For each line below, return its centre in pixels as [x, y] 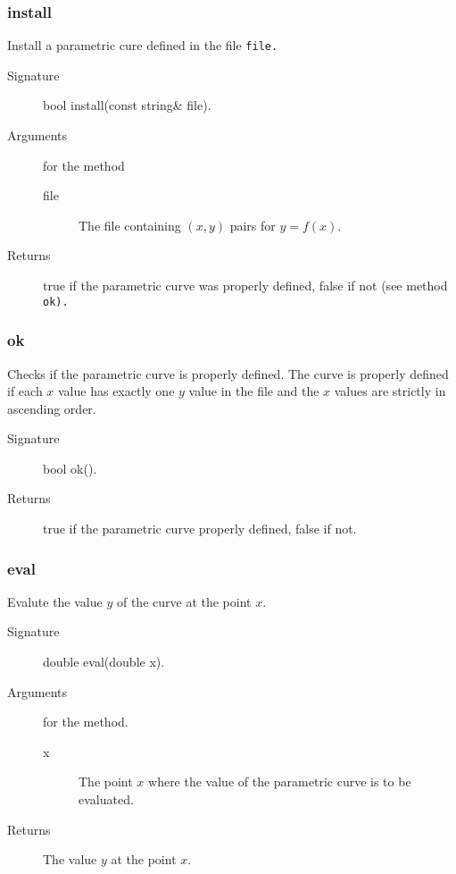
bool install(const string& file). [127, 105]
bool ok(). [70, 468]
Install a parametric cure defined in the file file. [143, 45]
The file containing [130, 225]
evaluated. [106, 799]
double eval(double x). [104, 662]
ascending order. [52, 408]
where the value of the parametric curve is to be [280, 782]
